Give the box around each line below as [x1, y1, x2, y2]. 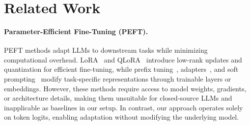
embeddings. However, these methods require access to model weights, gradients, [4, 83, 247, 93]
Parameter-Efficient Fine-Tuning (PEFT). [4, 26, 148, 36]
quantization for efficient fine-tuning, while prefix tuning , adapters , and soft [4, 64, 239, 74]
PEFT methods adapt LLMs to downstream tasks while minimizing [4, 45, 208, 55]
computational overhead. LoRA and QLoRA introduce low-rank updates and [4, 54, 242, 64]
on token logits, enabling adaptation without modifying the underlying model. [4, 112, 239, 122]
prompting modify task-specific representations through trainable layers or [4, 73, 231, 83]
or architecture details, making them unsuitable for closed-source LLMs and [4, 93, 232, 103]
